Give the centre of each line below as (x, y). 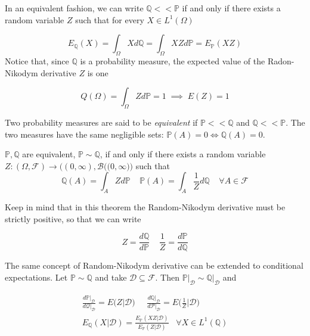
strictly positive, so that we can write (73, 218)
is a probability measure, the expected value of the (173, 60)
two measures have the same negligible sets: (84, 134)
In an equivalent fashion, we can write (74, 8)
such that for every (110, 19)
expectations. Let (36, 277)
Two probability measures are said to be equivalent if (101, 122)
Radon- (281, 60)
